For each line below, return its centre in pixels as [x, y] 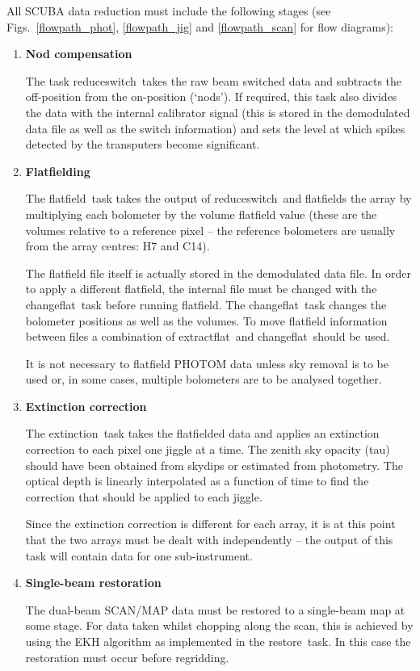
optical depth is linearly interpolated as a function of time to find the [197, 481]
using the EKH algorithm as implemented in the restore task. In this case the [218, 641]
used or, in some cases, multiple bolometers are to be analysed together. [204, 379]
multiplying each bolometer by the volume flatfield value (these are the [201, 214]
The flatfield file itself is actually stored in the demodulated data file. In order [218, 273]
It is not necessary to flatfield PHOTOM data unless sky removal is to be [207, 363]
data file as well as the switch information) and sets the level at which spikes [215, 128]
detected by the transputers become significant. [143, 144]
